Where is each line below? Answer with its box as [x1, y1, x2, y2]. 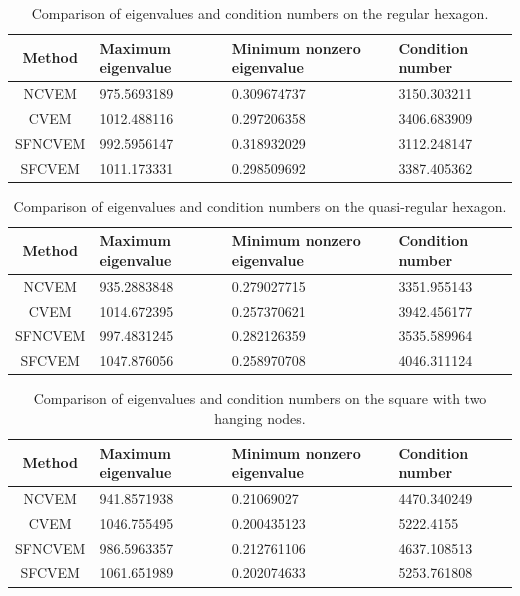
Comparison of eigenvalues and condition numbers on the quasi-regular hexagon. [13, 195, 507, 216]
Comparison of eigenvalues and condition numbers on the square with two [33, 388, 487, 409]
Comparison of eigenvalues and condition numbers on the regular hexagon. [31, 3, 489, 23]
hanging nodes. [214, 407, 306, 428]
